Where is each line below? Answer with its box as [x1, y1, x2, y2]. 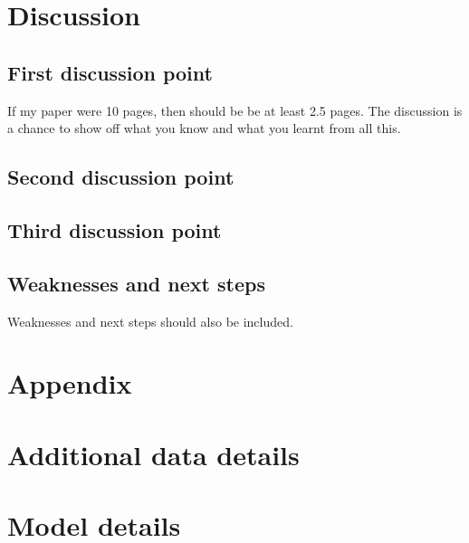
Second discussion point [7, 163, 234, 191]
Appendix [7, 365, 132, 402]
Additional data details [7, 435, 300, 472]
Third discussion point [7, 215, 222, 243]
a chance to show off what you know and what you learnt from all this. [7, 119, 401, 138]
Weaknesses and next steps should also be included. [7, 311, 293, 330]
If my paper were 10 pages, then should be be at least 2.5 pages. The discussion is [7, 100, 463, 119]
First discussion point [7, 58, 213, 86]
